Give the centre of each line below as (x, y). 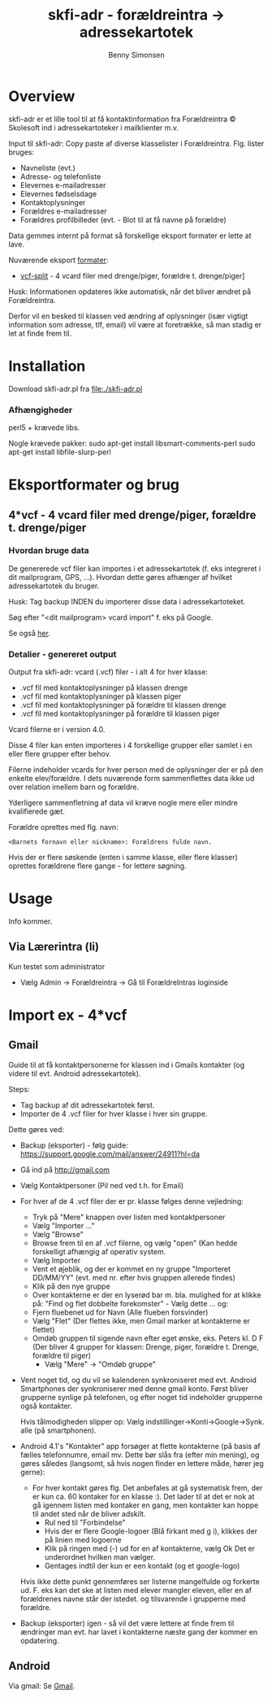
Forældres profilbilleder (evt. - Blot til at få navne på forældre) (123, 220)
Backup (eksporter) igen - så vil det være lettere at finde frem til (127, 1623)
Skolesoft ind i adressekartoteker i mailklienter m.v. (94, 127)
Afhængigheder (41, 410)
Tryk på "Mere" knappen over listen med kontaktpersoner (129, 1217)
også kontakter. (46, 1406)
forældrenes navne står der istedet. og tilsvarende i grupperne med (133, 1599)
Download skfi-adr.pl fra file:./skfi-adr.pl (76, 389)
